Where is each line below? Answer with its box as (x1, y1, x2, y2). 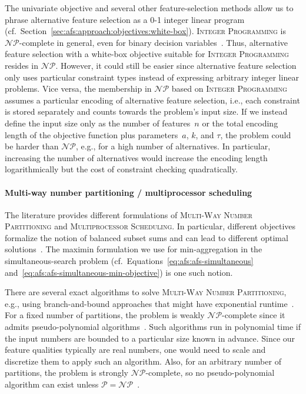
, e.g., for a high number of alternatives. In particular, (75, 140, 271, 152)
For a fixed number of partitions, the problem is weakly (5, 309, 205, 321)
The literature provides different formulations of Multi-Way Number (5, 208, 252, 221)
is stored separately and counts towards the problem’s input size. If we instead (5, 105, 288, 118)
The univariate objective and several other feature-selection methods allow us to (5, 2, 294, 14)
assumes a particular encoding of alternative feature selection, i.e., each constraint (5, 94, 300, 106)
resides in (5, 59, 38, 71)
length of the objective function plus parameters (5, 128, 178, 141)
